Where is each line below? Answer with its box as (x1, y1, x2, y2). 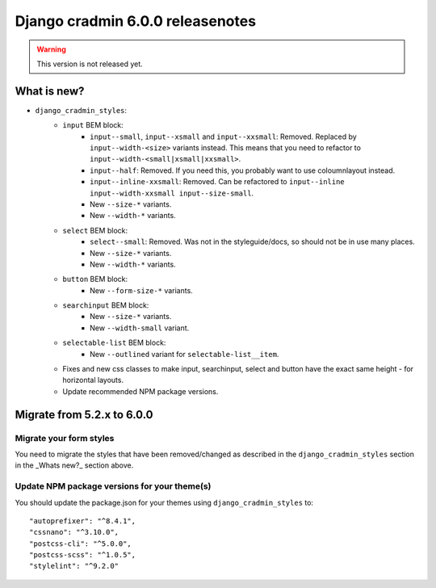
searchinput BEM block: (62, 300, 149, 310)
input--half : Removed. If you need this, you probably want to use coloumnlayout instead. (90, 166, 396, 175)
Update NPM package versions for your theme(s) (15, 481, 212, 492)
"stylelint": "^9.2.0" (29, 561, 119, 571)
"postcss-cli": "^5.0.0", (29, 539, 132, 548)
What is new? (15, 84, 85, 98)
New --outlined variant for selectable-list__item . (90, 349, 279, 359)
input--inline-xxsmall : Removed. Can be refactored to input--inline (90, 177, 345, 187)
